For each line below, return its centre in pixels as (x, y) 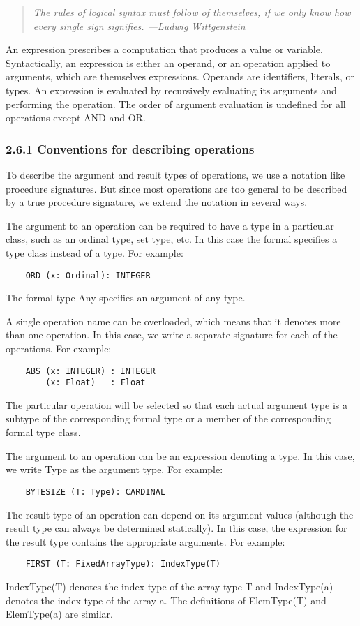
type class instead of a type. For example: (95, 252)
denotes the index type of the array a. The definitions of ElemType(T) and (166, 600)
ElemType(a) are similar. (59, 614)
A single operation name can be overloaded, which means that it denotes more (173, 321)
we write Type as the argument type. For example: (114, 469)
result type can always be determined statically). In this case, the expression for (177, 528)
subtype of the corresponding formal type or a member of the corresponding (168, 418)
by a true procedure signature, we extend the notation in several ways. (157, 202)
